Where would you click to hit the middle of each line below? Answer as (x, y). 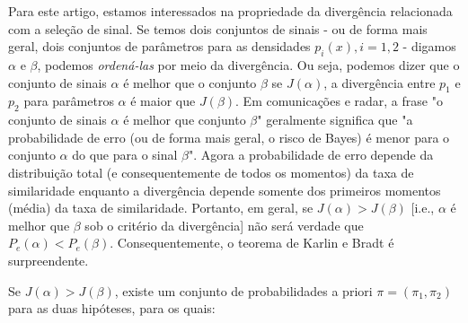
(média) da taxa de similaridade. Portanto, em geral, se (161, 208)
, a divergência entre (380, 82)
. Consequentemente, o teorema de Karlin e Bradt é (252, 243)
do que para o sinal (125, 155)
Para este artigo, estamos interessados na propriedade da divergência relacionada (230, 11)
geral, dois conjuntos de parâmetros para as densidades (159, 46)
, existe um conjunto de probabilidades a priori (243, 290)
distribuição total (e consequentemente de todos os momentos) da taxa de (211, 172)
